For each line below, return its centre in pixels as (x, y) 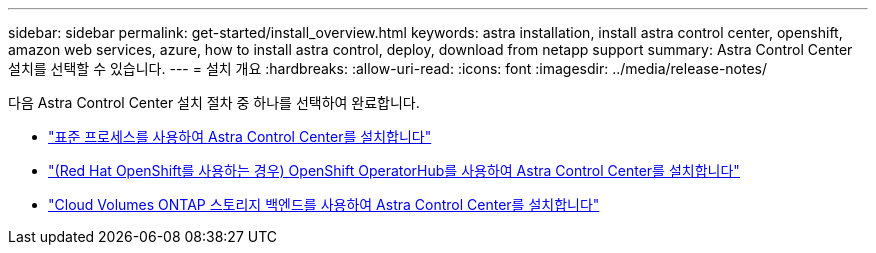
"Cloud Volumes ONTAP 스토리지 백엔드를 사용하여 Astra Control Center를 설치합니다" (324, 204)
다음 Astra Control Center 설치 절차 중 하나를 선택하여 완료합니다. (214, 102)
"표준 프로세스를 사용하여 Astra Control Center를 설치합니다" (240, 136)
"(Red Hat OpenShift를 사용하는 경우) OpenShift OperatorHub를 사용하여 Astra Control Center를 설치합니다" (394, 170)
